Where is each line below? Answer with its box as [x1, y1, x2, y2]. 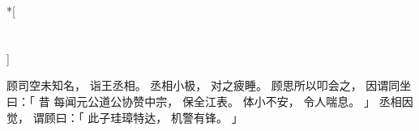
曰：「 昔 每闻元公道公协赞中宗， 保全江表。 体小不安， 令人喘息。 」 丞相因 [6, 92, 413, 109]
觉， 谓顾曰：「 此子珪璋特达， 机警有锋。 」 [6, 108, 243, 125]
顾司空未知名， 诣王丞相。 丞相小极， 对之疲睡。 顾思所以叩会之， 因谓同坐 [6, 77, 412, 94]
